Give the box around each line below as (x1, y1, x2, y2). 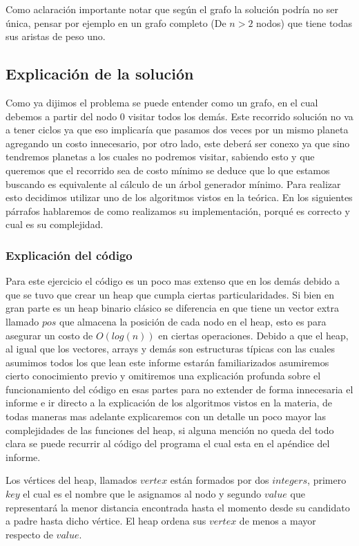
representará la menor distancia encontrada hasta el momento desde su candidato (6, 500, 350, 514)
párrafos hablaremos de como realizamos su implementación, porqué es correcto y (6, 203, 350, 218)
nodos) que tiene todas (256, 15, 353, 30)
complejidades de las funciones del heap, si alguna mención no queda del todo (6, 422, 334, 437)
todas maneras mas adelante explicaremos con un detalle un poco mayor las (6, 409, 327, 424)
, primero (307, 473, 347, 487)
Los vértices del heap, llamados (6, 473, 137, 487)
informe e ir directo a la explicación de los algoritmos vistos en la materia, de (6, 395, 332, 410)
